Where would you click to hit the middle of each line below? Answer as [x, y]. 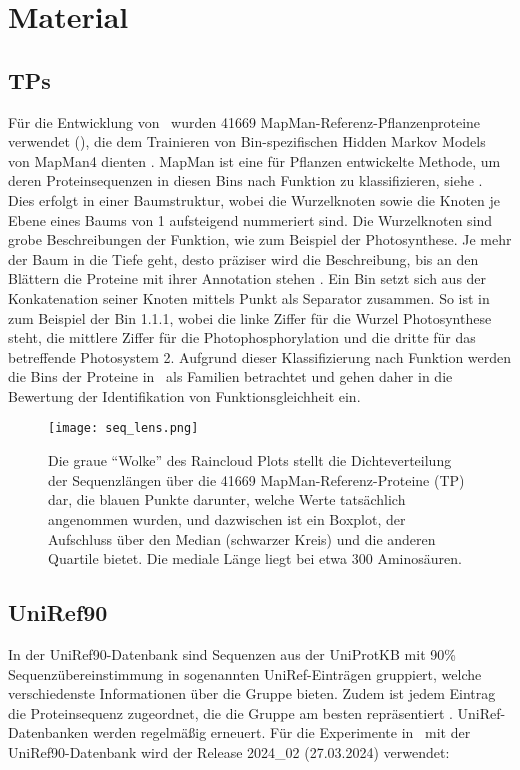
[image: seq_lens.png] [123, 428]
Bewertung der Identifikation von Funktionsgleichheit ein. [184, 395]
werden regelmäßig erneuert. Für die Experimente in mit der [281, 732]
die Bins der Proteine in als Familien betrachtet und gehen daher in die [230, 376]
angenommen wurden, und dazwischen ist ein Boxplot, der [227, 518]
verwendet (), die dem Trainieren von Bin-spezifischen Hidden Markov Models [247, 141]
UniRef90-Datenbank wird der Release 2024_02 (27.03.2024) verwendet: [229, 751]
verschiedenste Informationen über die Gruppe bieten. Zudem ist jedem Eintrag [252, 693]
